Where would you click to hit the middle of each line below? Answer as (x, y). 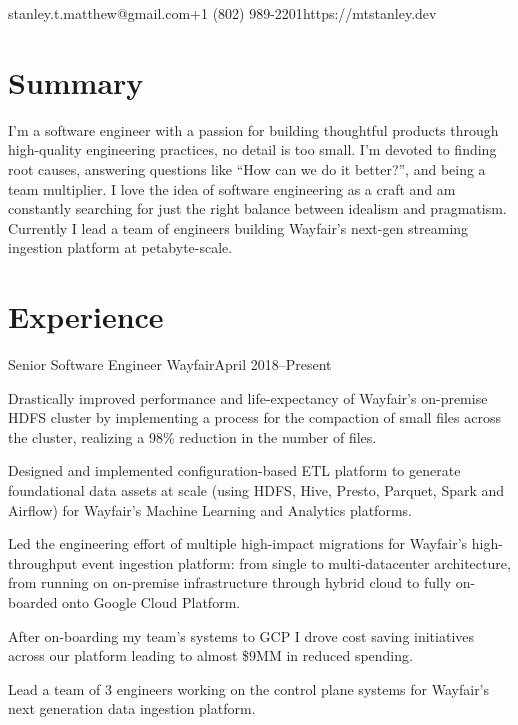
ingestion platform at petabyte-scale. (120, 247)
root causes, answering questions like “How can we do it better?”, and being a (247, 168)
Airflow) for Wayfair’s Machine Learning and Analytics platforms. (210, 509)
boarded (33, 601)
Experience (86, 316)
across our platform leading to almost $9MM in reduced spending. (210, 655)
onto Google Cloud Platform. (151, 601)
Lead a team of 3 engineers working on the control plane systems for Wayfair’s (249, 688)
